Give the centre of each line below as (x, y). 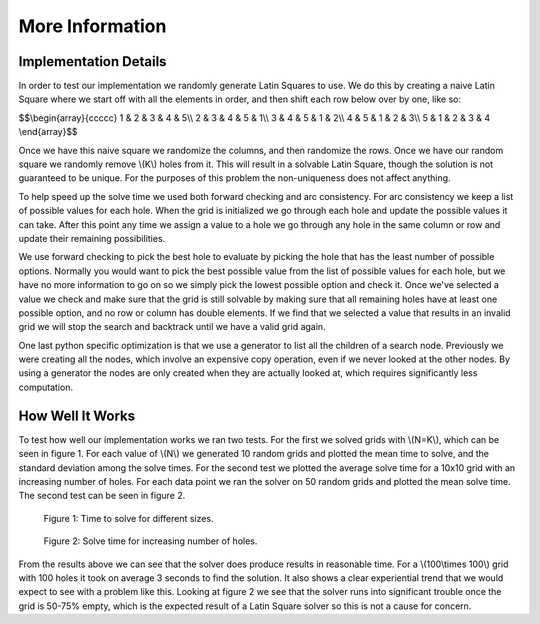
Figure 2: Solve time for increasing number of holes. (150, 541)
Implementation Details (92, 61)
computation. (46, 387)
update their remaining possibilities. (92, 238)
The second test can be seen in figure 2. (102, 496)
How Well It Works (77, 415)
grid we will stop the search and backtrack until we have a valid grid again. (172, 327)
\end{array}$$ (48, 132)
